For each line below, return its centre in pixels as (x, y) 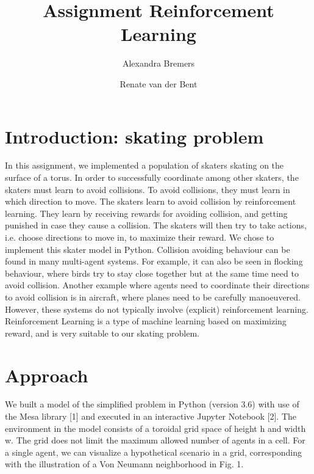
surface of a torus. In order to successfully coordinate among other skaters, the (152, 177)
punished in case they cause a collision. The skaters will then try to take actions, (156, 225)
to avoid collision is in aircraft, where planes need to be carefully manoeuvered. (153, 297)
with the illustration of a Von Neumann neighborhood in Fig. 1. (124, 464)
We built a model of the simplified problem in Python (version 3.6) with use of (152, 404)
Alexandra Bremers (159, 63)
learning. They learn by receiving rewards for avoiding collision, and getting (146, 213)
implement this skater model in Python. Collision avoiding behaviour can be (148, 249)
